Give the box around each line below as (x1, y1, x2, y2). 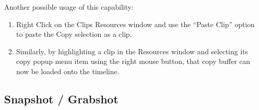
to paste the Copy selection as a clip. (16, 29, 132, 39)
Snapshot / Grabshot (4, 91, 119, 106)
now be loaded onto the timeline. (16, 65, 119, 76)
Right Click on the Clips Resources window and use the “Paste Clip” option (16, 18, 255, 29)
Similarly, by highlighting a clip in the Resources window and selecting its (16, 46, 248, 56)
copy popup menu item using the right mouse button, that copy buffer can (16, 56, 250, 67)
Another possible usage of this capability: (4, 2, 134, 12)
